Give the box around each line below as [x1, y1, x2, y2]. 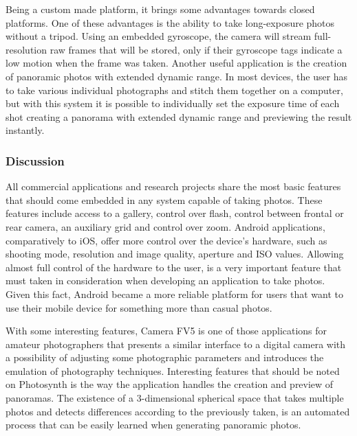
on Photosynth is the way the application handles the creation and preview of [6, 377, 334, 391]
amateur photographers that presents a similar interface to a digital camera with [6, 336, 346, 351]
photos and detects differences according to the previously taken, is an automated [6, 404, 350, 418]
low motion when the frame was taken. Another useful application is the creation [6, 56, 347, 70]
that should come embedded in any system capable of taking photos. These [6, 192, 323, 207]
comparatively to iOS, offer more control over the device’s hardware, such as [6, 233, 327, 247]
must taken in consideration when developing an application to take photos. [6, 273, 325, 288]
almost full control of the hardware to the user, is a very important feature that [6, 260, 342, 274]
